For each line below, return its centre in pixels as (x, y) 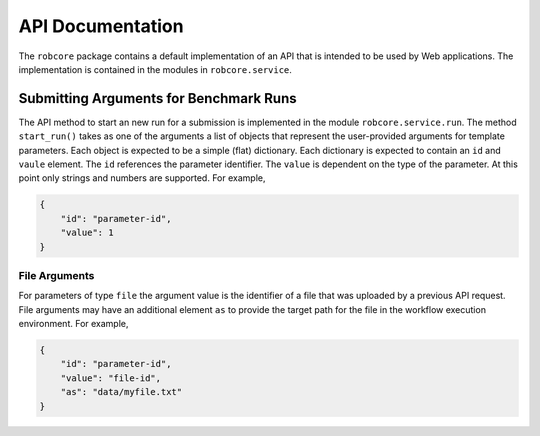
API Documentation (101, 26)
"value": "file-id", (111, 378)
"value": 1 (87, 233)
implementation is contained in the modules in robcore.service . (155, 69)
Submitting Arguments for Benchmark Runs (157, 98)
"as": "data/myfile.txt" (121, 392)
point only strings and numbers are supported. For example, (142, 178)
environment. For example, (73, 324)
